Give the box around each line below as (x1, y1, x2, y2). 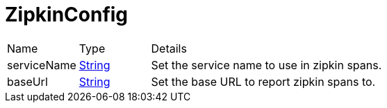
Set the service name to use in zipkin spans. (151, 57, 382, 72)
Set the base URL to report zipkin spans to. (151, 74, 376, 89)
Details (151, 41, 187, 55)
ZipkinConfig (5, 3, 129, 26)
